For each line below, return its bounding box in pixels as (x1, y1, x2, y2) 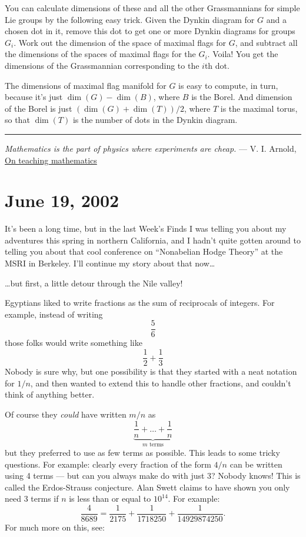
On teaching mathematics (5, 154, 97, 166)
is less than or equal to (69, 492, 151, 505)
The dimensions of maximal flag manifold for (5, 79, 167, 91)
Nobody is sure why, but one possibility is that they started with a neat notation (5, 365, 297, 378)
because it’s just (5, 91, 63, 103)
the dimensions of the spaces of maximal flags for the (5, 48, 196, 60)
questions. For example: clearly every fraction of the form (5, 458, 211, 470)
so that (5, 114, 30, 126)
